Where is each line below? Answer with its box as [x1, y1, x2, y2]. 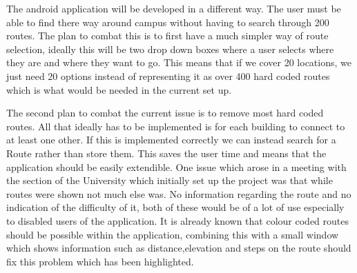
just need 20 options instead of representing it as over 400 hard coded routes [6, 68, 330, 83]
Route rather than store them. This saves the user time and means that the [6, 145, 327, 160]
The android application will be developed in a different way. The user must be [6, 1, 341, 15]
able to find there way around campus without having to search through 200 [6, 14, 329, 29]
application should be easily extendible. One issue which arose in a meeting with [6, 159, 347, 174]
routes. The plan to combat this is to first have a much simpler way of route [6, 28, 329, 43]
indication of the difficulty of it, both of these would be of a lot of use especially [6, 200, 345, 214]
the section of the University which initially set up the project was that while [6, 173, 333, 188]
